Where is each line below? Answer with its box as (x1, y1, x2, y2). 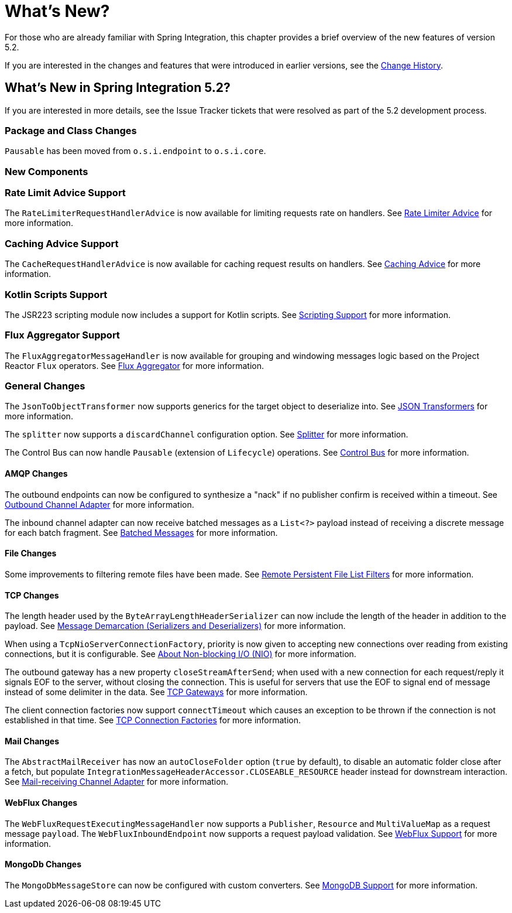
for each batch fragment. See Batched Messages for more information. (5, 527, 278, 538)
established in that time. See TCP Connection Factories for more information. (5, 715, 301, 726)
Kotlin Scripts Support (5, 288, 108, 300)
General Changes (5, 380, 85, 392)
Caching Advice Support (5, 237, 119, 249)
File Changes (5, 548, 57, 559)
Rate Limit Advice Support (5, 187, 126, 199)
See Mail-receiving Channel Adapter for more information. (5, 777, 228, 787)
